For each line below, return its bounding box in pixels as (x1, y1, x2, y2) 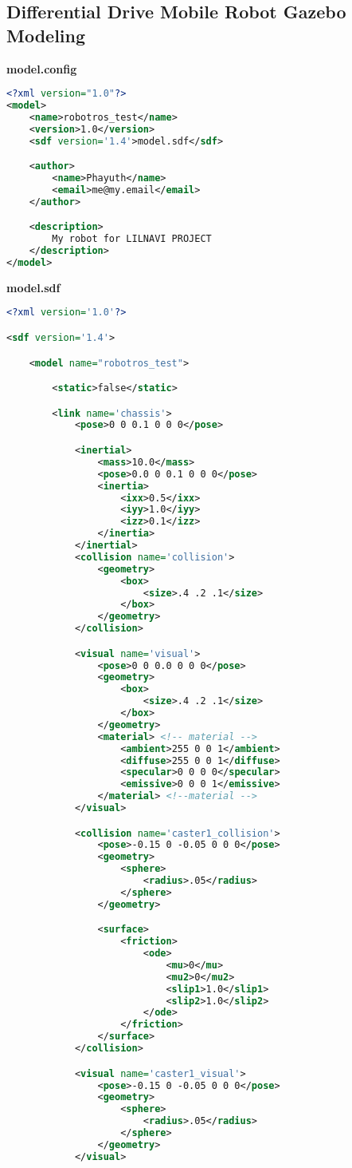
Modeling (6, 22, 86, 47)
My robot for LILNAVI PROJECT (52, 233, 212, 245)
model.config (6, 60, 77, 77)
